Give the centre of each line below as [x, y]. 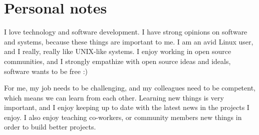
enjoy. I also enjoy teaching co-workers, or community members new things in [123, 117]
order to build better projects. [50, 127]
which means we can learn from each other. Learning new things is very [114, 97]
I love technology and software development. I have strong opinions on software [126, 32]
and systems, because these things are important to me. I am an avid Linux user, [129, 41]
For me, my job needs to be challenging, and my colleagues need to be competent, [130, 88]
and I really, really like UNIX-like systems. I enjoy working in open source [118, 51]
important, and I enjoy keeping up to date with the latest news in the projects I [127, 107]
